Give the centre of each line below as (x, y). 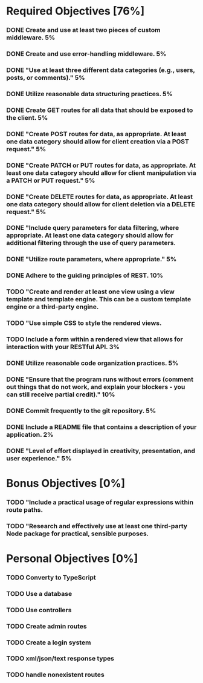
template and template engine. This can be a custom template (99, 299)
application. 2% (30, 434)
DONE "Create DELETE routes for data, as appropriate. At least (100, 197)
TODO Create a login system (49, 642)
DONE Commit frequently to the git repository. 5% (81, 411)
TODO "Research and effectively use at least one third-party (97, 526)
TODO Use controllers (39, 610)
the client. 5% (27, 117)
